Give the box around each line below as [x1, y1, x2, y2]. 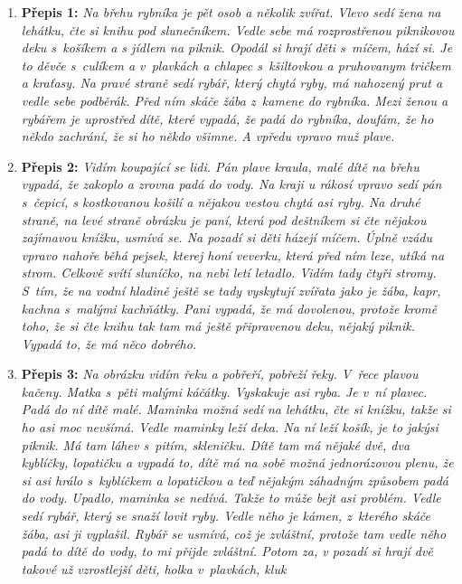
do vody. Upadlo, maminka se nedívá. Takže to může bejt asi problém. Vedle [21, 488, 441, 507]
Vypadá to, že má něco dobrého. [21, 334, 197, 353]
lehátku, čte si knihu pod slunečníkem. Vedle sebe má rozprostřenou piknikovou [21, 20, 455, 39]
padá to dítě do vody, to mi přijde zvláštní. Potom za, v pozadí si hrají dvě [21, 542, 433, 560]
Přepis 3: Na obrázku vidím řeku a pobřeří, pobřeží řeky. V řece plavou [21, 364, 419, 383]
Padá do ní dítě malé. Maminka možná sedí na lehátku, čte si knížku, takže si [21, 400, 451, 419]
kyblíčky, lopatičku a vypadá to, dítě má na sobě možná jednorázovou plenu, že [21, 453, 454, 472]
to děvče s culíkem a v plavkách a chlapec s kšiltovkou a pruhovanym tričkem [21, 55, 451, 74]
